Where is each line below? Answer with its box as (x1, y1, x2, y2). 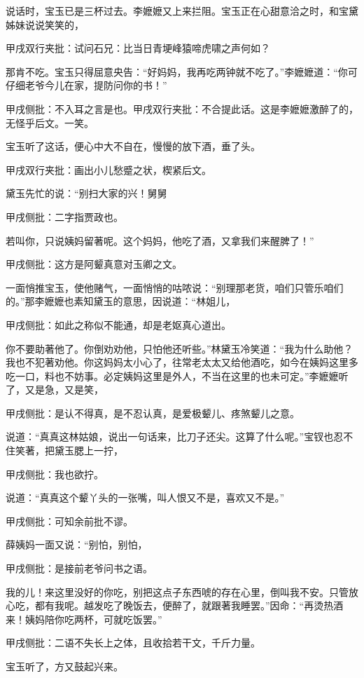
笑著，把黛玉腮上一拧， (15, 443, 123, 458)
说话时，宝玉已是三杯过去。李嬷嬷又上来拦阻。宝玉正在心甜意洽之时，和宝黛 (6, 4, 358, 18)
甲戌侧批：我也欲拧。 (6, 466, 104, 481)
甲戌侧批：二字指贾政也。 (6, 209, 123, 224)
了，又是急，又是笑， (6, 382, 104, 397)
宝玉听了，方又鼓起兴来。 (6, 659, 123, 673)
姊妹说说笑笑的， (6, 17, 84, 32)
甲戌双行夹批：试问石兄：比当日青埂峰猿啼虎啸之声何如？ (6, 41, 270, 55)
